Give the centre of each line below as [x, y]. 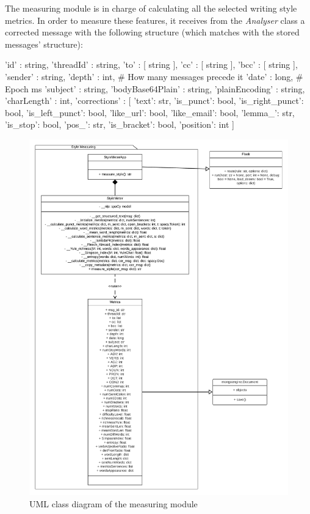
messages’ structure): [44, 44]
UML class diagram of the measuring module [114, 503]
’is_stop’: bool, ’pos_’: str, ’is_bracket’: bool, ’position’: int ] [120, 124]
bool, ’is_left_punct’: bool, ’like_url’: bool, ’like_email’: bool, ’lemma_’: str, [150, 112]
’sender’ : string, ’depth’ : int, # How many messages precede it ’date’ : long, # [154, 76]
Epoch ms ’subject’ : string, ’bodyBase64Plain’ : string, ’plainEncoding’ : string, [155, 88]
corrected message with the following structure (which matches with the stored [152, 32]
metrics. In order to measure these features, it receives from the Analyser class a [155, 20]
